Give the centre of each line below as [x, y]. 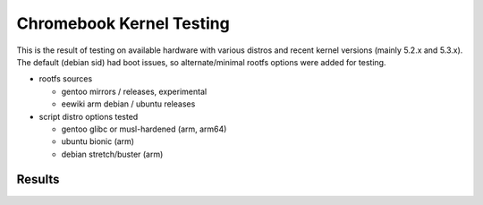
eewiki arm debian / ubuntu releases [128, 104]
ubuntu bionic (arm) [97, 141]
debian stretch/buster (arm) [112, 154]
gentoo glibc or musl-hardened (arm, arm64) [144, 129]
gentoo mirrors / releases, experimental [134, 91]
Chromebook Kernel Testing [123, 23]
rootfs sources [66, 79]
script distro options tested [89, 116]
